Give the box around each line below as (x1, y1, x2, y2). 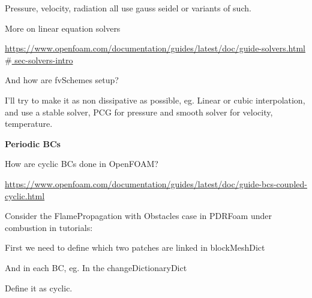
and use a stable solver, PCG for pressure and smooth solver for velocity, (5, 105, 273, 118)
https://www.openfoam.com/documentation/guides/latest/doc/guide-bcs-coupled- (5, 177, 307, 190)
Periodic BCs (5, 137, 61, 150)
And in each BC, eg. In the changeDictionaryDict (5, 261, 187, 273)
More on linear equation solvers (5, 22, 121, 34)
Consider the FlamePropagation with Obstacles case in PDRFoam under (5, 209, 272, 222)
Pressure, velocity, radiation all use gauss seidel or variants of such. (5, 2, 251, 14)
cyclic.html (5, 189, 45, 202)
